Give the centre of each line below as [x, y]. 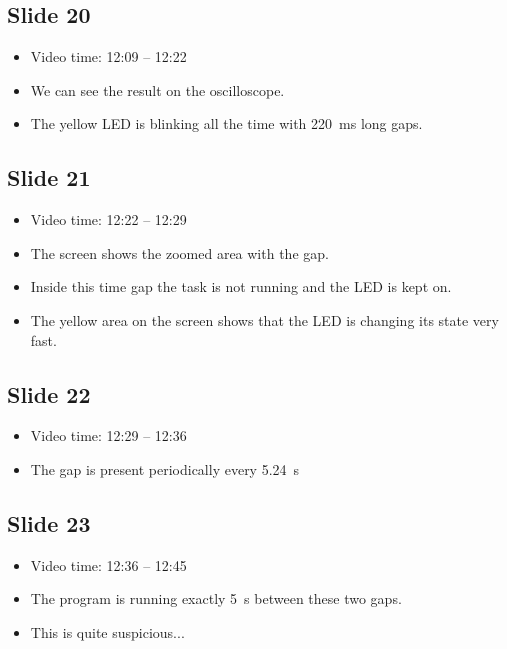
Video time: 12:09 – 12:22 [108, 56]
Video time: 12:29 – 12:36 [108, 435]
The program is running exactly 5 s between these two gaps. [216, 598]
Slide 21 [49, 177]
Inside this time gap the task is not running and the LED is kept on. [241, 286]
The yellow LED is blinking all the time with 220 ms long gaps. [226, 123]
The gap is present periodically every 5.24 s [165, 468]
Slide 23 [49, 522]
